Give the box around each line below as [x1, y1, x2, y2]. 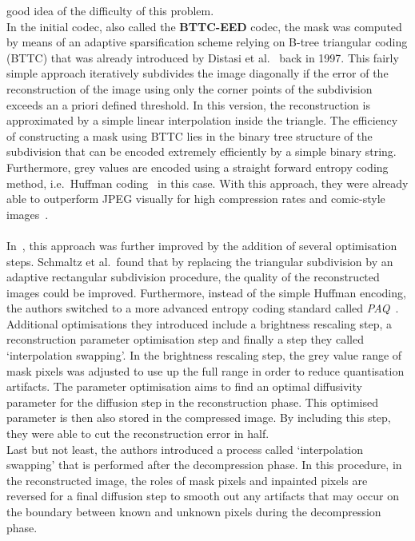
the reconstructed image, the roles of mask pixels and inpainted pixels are [6, 471, 368, 488]
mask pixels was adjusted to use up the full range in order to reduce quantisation [6, 362, 405, 379]
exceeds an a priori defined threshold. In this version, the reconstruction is [6, 96, 370, 113]
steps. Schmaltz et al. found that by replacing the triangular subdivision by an [6, 253, 393, 269]
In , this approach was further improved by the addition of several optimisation [6, 237, 397, 253]
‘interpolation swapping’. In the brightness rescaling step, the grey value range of [6, 347, 402, 364]
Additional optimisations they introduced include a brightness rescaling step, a [6, 315, 393, 332]
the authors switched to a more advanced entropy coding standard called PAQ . [6, 300, 399, 316]
